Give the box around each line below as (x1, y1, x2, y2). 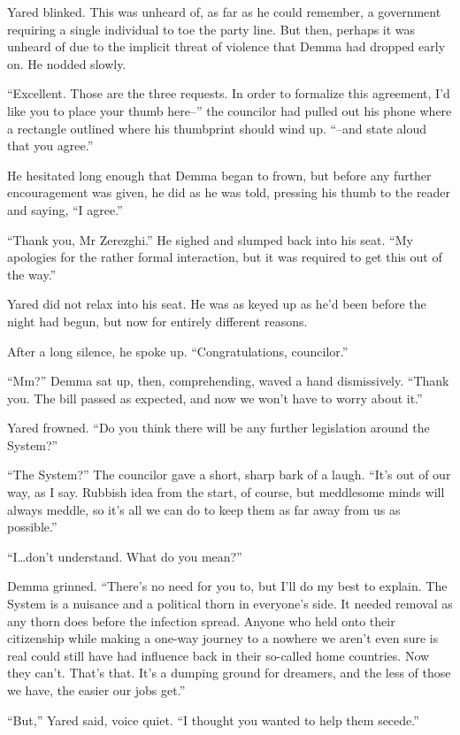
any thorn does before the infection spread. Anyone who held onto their (7, 611, 395, 630)
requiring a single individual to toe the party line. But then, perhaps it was (7, 19, 416, 38)
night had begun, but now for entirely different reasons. (7, 311, 308, 330)
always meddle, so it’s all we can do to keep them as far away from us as (7, 500, 401, 518)
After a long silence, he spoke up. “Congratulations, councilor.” (7, 341, 349, 360)
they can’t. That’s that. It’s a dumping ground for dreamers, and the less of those (7, 663, 451, 682)
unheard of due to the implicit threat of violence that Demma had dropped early (7, 37, 446, 56)
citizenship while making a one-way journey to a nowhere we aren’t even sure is (7, 629, 439, 647)
